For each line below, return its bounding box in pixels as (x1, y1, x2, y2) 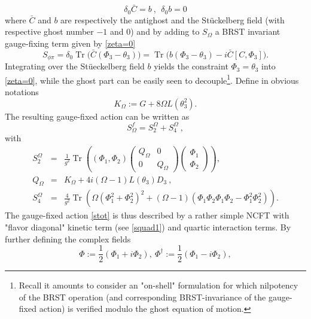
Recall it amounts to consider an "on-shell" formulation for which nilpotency (19, 279, 298, 291)
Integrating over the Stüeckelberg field (5, 60, 145, 72)
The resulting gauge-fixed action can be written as (5, 110, 190, 122)
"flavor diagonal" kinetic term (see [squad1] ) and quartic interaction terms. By (5, 220, 291, 233)
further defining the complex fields (5, 232, 131, 245)
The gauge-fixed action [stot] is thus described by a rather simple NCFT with (5, 209, 289, 221)
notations (5, 85, 39, 98)
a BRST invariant (215, 25, 280, 38)
